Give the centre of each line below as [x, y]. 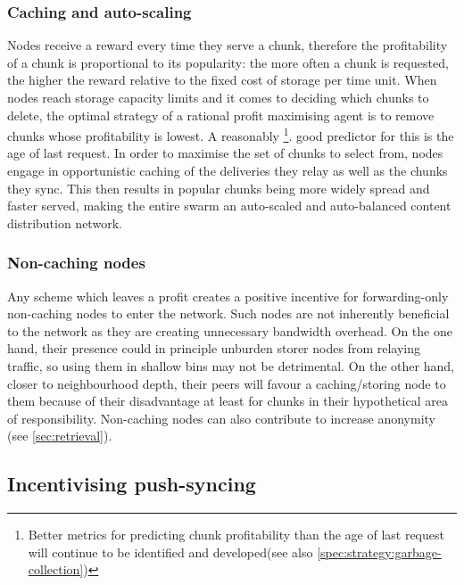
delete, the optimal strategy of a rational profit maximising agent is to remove [221, 115]
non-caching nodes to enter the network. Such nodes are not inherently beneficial [228, 313]
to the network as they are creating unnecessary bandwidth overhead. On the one [230, 330]
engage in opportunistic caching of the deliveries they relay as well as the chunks [228, 171]
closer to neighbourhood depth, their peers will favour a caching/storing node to [227, 383]
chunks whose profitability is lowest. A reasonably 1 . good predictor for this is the [231, 134]
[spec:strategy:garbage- [379, 552]
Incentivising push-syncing [132, 484]
